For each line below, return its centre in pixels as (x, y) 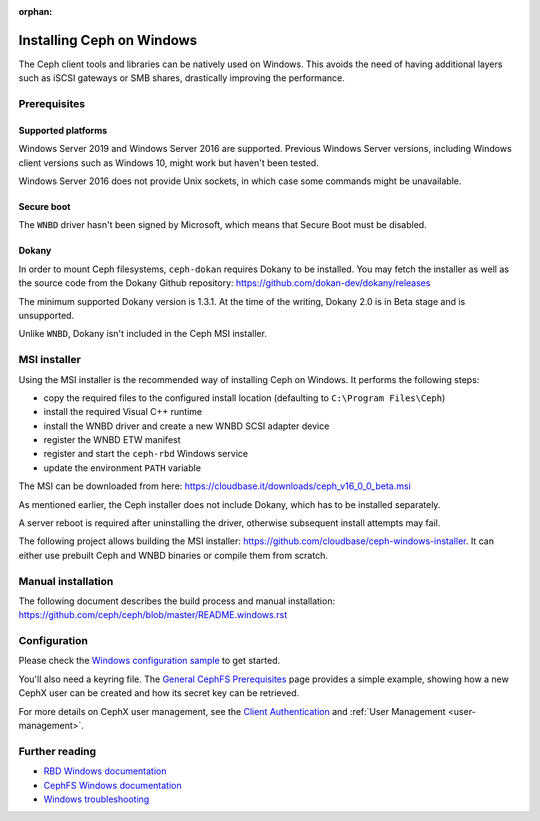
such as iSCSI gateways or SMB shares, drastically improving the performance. (181, 78)
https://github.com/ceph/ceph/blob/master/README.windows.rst (153, 615)
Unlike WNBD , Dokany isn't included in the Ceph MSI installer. (142, 334)
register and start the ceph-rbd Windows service (146, 454)
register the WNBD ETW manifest (112, 440)
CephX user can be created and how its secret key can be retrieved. (159, 693)
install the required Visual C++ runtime (123, 412)
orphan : (35, 11)
